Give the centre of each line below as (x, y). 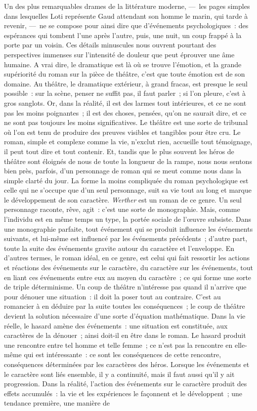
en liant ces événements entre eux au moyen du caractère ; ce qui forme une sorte (128, 277)
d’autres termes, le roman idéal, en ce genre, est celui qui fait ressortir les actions (127, 258)
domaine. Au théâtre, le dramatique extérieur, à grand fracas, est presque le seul (126, 83)
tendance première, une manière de (57, 403)
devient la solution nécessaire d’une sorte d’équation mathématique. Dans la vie (125, 316)
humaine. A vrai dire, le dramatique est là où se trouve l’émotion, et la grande (123, 64)
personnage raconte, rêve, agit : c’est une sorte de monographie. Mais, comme (122, 209)
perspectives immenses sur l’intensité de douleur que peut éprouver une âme (119, 54)
